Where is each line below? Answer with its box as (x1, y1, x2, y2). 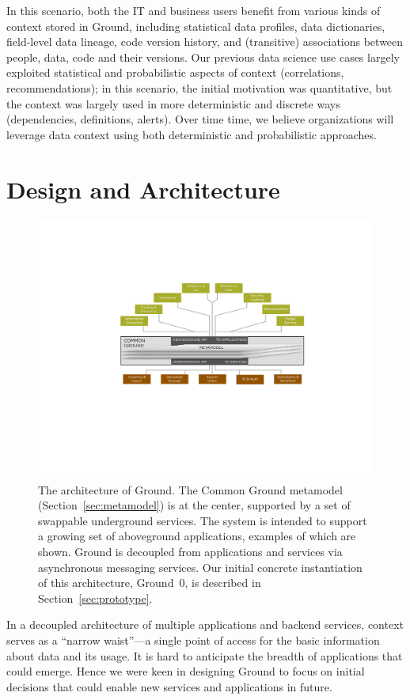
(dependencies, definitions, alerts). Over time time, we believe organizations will (6, 111, 394, 127)
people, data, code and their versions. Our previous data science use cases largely (6, 48, 400, 65)
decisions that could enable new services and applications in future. (6, 678, 332, 694)
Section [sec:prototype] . (38, 589, 153, 606)
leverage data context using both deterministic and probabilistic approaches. (6, 126, 377, 142)
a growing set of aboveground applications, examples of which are (38, 528, 356, 544)
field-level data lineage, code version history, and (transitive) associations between (6, 33, 404, 50)
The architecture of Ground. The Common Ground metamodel (38, 481, 343, 498)
